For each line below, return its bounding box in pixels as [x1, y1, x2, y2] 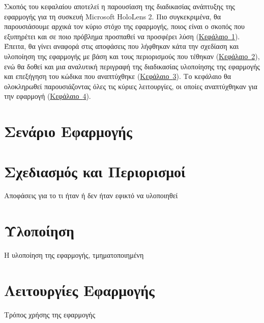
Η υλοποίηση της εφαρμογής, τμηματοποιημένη [4, 250, 144, 260]
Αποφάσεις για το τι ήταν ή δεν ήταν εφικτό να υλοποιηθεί [4, 190, 178, 201]
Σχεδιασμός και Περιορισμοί [4, 160, 186, 181]
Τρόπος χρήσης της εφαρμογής [4, 309, 95, 319]
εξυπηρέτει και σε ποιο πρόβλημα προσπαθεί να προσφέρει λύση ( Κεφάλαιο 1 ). [4, 31, 240, 41]
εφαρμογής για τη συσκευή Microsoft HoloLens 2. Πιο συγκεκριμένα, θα [4, 11, 221, 21]
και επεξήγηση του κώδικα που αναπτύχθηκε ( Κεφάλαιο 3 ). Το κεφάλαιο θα [4, 71, 231, 82]
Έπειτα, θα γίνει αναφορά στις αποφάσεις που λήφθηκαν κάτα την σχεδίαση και [4, 41, 239, 51]
